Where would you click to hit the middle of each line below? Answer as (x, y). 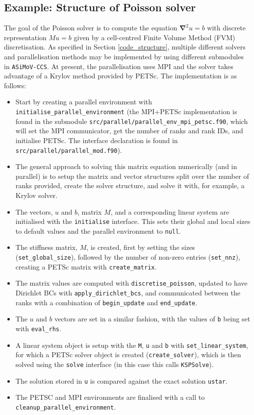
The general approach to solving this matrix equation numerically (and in (126, 166)
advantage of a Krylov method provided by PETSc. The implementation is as (121, 76)
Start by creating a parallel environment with (84, 102)
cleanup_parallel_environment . (66, 406)
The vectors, (34, 211)
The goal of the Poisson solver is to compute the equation (91, 28)
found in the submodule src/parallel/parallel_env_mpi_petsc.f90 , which (132, 121)
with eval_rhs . (38, 328)
